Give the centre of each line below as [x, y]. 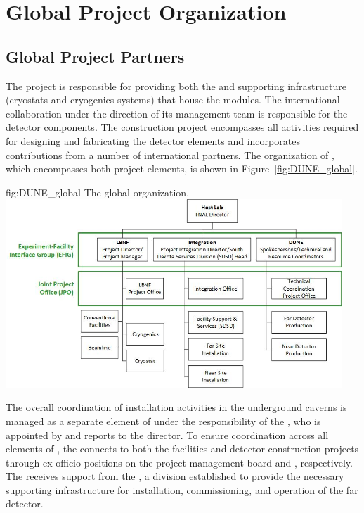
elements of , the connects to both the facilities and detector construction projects [182, 449]
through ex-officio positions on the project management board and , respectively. [179, 462]
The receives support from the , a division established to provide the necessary [175, 476]
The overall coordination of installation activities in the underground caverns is [176, 407]
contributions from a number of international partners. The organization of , [170, 154]
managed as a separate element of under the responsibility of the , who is [163, 420]
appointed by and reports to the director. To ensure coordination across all [167, 435]
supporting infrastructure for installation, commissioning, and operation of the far [182, 489]
